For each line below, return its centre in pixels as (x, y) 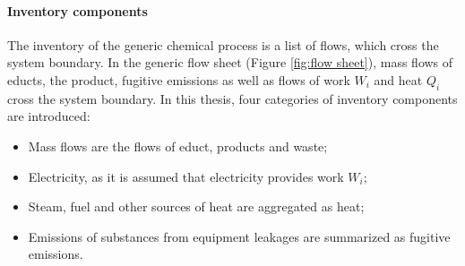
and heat (398, 79)
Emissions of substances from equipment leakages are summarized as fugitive (239, 236)
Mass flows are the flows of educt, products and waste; (178, 146)
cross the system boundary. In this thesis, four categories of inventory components (232, 98)
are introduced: (49, 116)
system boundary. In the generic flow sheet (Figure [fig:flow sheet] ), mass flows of (230, 62)
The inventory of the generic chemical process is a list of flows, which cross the (223, 44)
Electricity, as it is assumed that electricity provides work (186, 176)
